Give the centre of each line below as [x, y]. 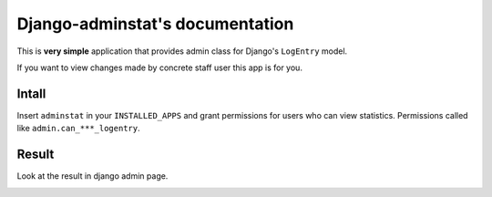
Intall [31, 93]
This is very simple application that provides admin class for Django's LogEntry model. [182, 51]
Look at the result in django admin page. [92, 176]
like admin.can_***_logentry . [78, 129]
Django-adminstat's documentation [155, 24]
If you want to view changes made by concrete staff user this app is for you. [159, 67]
